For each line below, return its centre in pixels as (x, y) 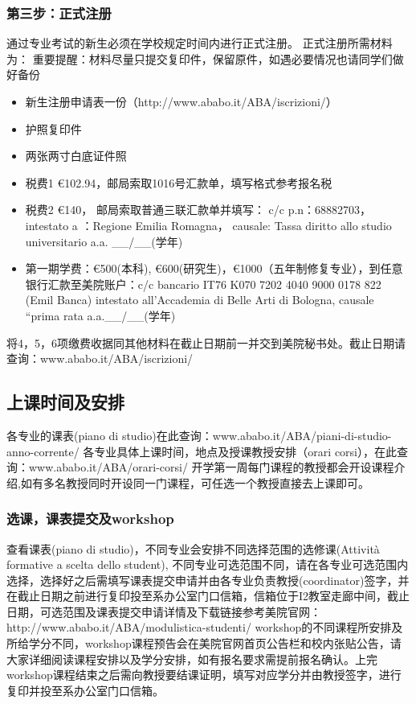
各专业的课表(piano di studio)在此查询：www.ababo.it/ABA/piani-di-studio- (199, 435)
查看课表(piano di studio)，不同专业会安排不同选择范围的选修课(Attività (193, 548)
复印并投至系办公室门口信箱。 (85, 690)
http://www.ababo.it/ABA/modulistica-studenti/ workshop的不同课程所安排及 (205, 627)
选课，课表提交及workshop (90, 519)
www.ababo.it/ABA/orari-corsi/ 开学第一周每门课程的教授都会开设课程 (211, 467)
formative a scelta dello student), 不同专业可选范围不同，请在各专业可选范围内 (208, 564)
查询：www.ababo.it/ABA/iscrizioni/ (100, 358)
